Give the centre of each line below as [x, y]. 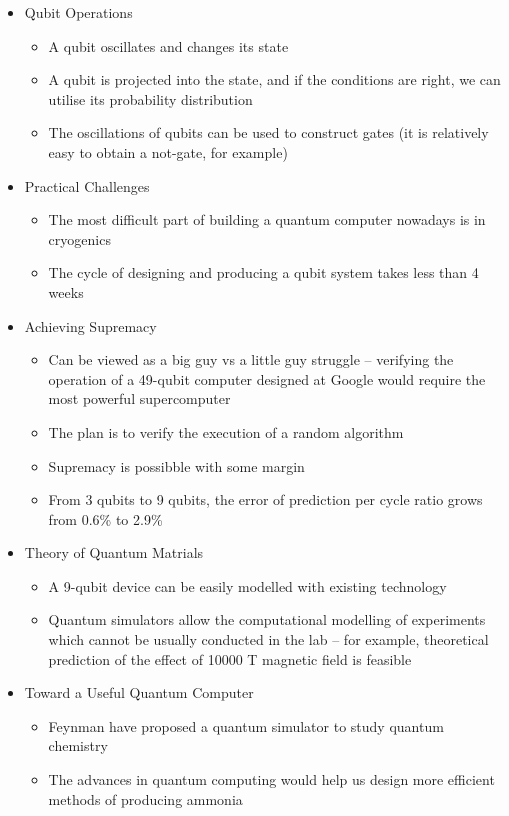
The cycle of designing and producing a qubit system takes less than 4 [263, 272]
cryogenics [79, 238]
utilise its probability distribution [150, 98]
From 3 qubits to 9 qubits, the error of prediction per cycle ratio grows [265, 499]
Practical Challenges [87, 185]
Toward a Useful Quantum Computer [139, 692]
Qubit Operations [78, 12]
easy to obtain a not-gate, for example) [168, 151]
